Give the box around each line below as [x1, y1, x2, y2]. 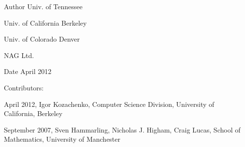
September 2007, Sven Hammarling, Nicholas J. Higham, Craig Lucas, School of [4, 124, 241, 134]
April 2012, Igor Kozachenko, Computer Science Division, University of [4, 99, 215, 109]
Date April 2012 [4, 66, 52, 76]
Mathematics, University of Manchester [4, 134, 121, 144]
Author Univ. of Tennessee [4, 1, 83, 11]
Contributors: [4, 82, 44, 92]
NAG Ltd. [4, 50, 34, 60]
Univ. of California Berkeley [4, 17, 87, 28]
